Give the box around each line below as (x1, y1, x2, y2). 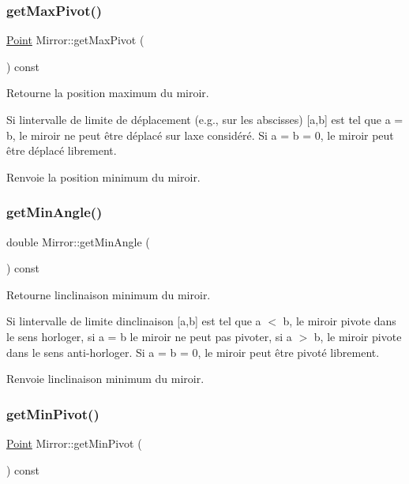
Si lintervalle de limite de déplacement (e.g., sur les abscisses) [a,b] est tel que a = (6, 111, 403, 127)
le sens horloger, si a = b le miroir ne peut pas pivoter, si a (6, 328, 292, 344)
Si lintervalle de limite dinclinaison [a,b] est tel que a (6, 313, 261, 329)
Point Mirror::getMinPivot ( (6, 434, 142, 451)
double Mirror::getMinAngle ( (6, 233, 150, 250)
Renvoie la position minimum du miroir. (6, 168, 201, 185)
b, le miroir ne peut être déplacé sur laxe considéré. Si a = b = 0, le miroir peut (6, 126, 394, 143)
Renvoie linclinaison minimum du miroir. (6, 370, 204, 387)
